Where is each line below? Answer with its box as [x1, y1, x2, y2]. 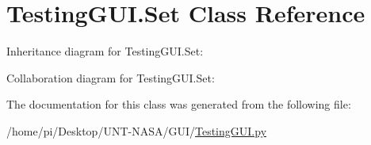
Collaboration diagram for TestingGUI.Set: [6, 69, 215, 86]
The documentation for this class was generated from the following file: [6, 96, 351, 113]
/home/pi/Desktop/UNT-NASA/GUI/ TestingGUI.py [6, 122, 267, 139]
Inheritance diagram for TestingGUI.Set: [6, 43, 204, 59]
